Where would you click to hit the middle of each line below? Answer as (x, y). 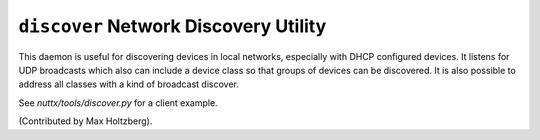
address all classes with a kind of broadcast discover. (128, 84)
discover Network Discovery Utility (172, 26)
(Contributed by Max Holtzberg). (85, 121)
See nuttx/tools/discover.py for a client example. (118, 102)
